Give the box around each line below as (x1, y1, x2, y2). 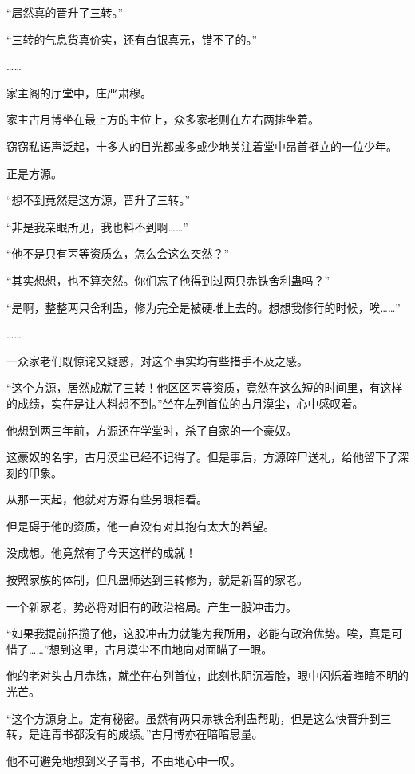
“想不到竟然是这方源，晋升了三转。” (6, 192, 191, 208)
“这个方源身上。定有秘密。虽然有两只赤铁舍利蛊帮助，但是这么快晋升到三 (6, 709, 392, 726)
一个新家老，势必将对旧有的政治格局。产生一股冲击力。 (6, 598, 297, 614)
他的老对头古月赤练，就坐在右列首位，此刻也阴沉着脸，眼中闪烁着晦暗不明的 (6, 667, 409, 684)
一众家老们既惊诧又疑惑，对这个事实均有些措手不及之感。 (6, 352, 308, 369)
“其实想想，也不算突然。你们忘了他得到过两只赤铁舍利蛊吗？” (6, 271, 330, 288)
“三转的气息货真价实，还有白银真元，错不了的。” (6, 30, 258, 47)
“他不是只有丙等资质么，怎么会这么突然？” (6, 245, 230, 262)
